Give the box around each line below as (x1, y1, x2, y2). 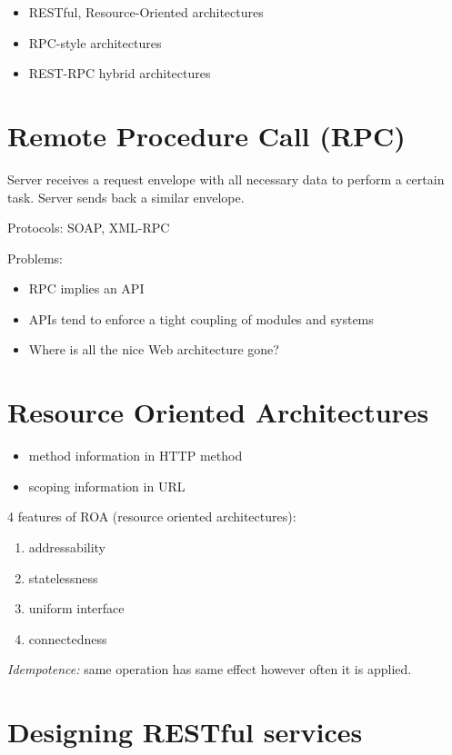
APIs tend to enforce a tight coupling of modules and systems (28, 309, 374, 328)
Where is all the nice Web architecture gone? (28, 340, 279, 359)
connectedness (28, 629, 107, 648)
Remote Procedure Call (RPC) (7, 116, 406, 154)
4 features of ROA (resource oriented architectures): (7, 507, 296, 526)
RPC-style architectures (28, 33, 162, 52)
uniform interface (28, 599, 125, 618)
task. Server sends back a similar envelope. (7, 187, 245, 206)
